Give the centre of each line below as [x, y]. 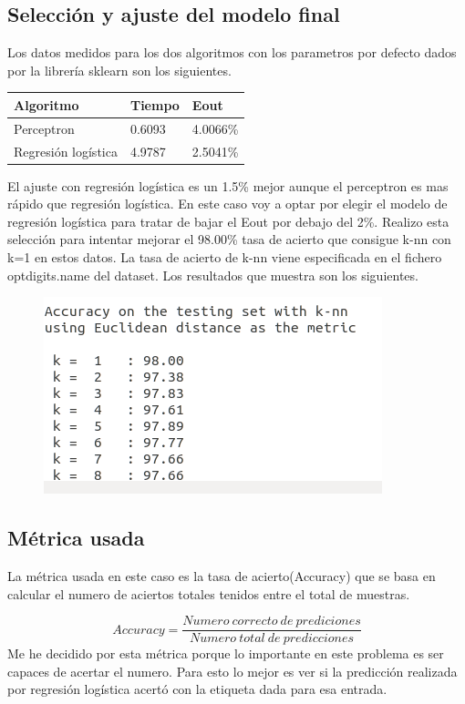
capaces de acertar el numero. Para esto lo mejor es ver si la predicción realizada [232, 671]
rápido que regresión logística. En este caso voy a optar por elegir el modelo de [227, 204]
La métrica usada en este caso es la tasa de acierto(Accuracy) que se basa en [222, 576]
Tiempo [155, 104]
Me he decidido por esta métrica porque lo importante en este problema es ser [226, 653]
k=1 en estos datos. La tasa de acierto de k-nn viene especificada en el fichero [225, 257]
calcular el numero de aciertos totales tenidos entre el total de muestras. [209, 593]
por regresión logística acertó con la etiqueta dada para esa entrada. [197, 689]
